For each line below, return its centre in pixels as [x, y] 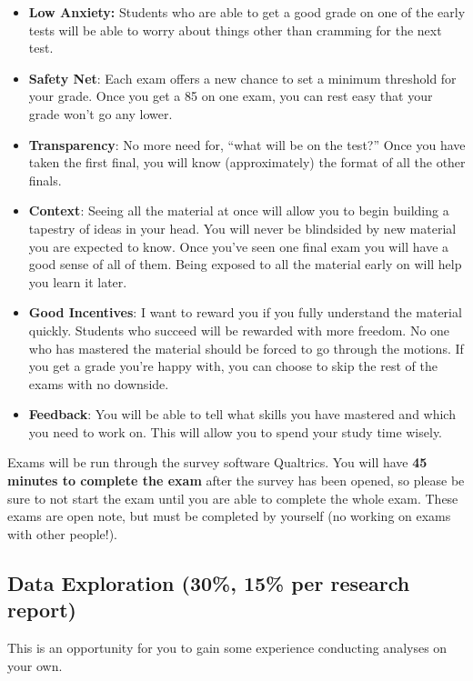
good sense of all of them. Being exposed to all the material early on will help [245, 264]
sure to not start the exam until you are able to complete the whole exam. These [233, 498]
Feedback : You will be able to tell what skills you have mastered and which [242, 414]
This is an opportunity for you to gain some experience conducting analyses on [227, 648]
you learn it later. [78, 281]
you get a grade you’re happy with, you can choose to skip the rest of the [233, 366]
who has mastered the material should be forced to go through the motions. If [246, 348]
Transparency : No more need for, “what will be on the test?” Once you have [247, 144]
